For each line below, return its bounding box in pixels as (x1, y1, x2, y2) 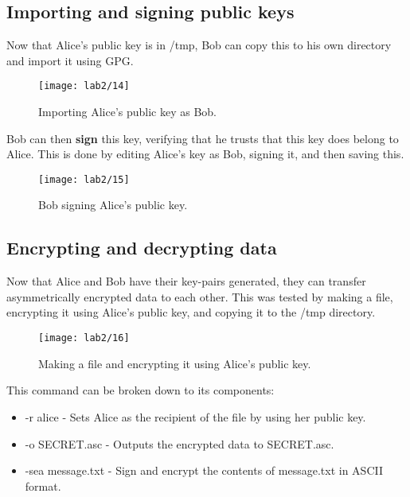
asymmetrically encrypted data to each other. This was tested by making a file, (6, 288, 393, 305)
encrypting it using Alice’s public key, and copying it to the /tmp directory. (6, 304, 376, 320)
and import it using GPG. (6, 52, 134, 68)
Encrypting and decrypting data (6, 235, 277, 260)
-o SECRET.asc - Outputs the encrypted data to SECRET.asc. (25, 435, 334, 452)
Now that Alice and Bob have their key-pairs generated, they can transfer (6, 273, 366, 289)
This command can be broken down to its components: (6, 382, 275, 398)
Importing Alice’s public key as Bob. (38, 103, 217, 120)
